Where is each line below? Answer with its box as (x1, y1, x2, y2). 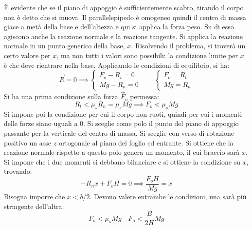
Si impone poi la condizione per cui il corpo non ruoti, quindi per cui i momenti (4, 108, 242, 119)
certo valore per (4, 50, 51, 60)
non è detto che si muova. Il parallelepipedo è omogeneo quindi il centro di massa (4, 12, 247, 22)
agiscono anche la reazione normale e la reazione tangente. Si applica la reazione (4, 31, 243, 41)
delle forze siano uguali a (4, 118, 78, 128)
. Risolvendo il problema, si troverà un (131, 41, 246, 51)
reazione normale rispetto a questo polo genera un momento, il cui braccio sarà (4, 147, 240, 157)
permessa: (130, 91, 160, 102)
